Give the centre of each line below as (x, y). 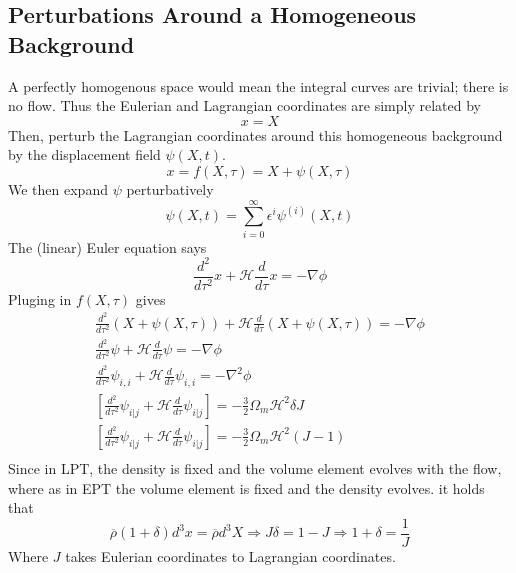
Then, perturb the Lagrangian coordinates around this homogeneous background (255, 134)
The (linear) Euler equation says (107, 246)
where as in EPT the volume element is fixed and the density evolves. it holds (246, 487)
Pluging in (40, 298)
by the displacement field (84, 154)
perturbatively (170, 188)
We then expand (58, 188)
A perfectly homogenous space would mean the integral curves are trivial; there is (258, 85)
